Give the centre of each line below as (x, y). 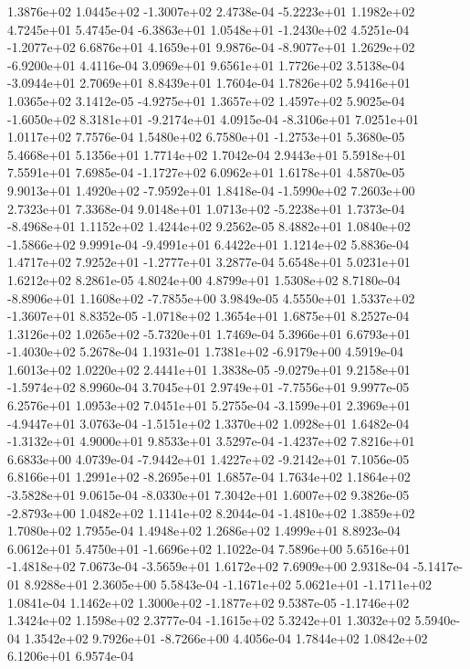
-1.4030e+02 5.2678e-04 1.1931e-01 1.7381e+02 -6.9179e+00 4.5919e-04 (205, 351)
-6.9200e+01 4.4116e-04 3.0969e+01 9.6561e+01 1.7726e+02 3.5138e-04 (206, 64)
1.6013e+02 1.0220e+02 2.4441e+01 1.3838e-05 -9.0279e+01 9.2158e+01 (209, 369)
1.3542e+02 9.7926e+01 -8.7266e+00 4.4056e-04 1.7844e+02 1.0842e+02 (226, 637)
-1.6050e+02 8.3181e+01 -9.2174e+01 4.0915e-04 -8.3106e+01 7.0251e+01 (214, 118)
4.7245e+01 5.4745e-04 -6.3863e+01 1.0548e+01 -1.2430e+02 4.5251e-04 (209, 29)
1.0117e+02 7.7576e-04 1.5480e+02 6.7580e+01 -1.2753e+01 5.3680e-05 (206, 137)
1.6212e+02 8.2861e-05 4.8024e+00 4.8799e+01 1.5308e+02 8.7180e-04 (204, 279)
